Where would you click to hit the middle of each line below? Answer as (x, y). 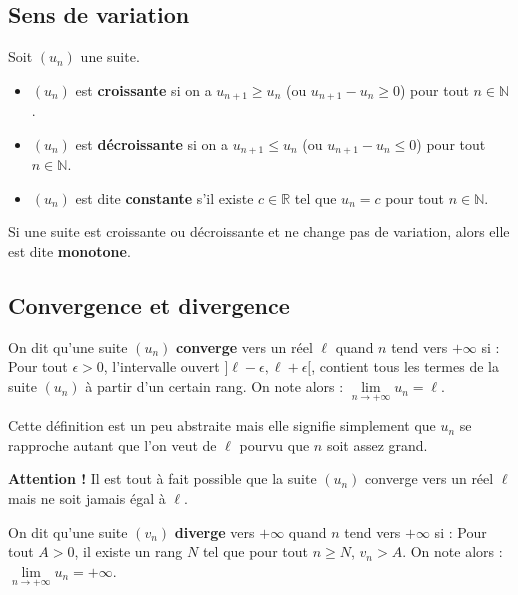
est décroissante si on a (151, 143)
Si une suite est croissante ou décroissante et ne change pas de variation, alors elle (259, 231)
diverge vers (214, 531)
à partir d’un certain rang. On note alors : (214, 386)
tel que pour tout (255, 551)
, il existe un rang (128, 551)
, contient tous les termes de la (405, 366)
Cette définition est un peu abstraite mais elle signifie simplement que (222, 425)
